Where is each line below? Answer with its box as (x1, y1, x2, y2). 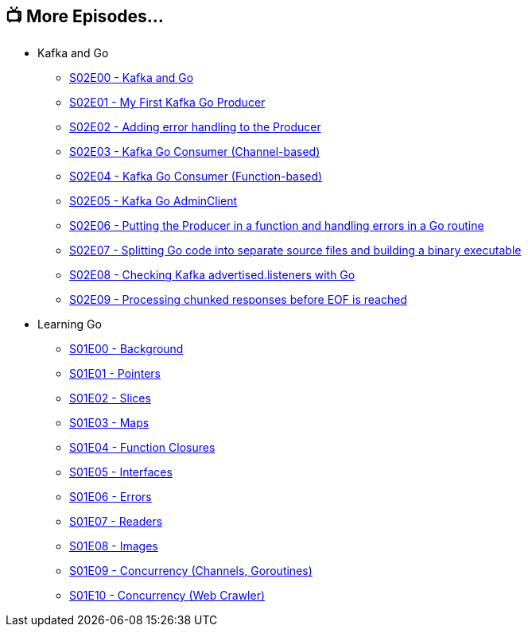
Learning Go (37, 317, 102, 332)
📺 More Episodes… (6, 6, 164, 26)
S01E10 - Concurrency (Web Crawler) (69, 588, 266, 603)
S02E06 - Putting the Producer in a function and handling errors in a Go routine (69, 219, 484, 233)
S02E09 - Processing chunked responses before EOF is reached (69, 293, 407, 307)
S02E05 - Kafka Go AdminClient (69, 194, 238, 208)
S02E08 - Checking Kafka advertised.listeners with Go (69, 268, 355, 282)
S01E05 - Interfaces (69, 465, 173, 480)
